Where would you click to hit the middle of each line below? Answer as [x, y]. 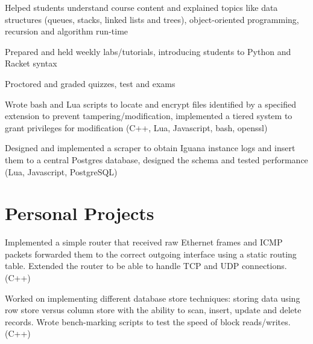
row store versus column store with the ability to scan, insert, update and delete [153, 310]
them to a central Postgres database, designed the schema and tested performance [156, 159]
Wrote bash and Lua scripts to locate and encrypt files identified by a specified [150, 104]
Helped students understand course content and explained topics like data [141, 7]
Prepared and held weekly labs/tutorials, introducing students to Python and [148, 51]
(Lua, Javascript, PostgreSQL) [61, 171]
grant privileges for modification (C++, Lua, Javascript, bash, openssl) [136, 127]
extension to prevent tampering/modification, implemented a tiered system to [149, 116]
